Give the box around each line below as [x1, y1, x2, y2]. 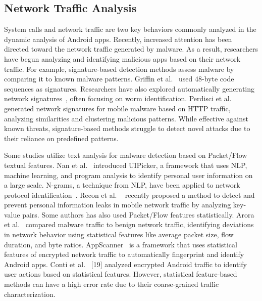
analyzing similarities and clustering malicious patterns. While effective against [4, 113, 248, 123]
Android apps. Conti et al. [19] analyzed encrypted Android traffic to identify [4, 259, 247, 269]
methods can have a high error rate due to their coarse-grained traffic [4, 279, 219, 289]
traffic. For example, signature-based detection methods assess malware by [4, 63, 234, 74]
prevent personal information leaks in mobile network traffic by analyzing [4, 199, 231, 210]
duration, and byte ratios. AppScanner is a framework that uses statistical [4, 239, 237, 249]
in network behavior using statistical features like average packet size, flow [4, 229, 234, 240]
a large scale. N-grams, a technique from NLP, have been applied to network [4, 180, 240, 190]
